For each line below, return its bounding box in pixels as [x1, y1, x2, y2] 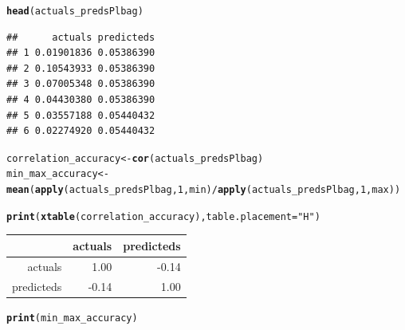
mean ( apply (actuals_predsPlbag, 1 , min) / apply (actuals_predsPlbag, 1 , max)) [6, 184, 401, 196]
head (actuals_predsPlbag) [6, 6, 144, 17]
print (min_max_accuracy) [6, 312, 138, 324]
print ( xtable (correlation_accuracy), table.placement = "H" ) [6, 210, 320, 222]
